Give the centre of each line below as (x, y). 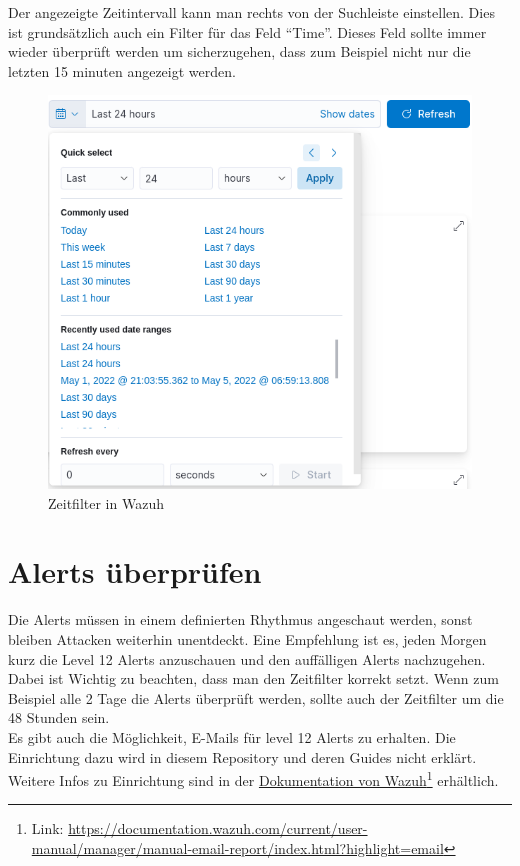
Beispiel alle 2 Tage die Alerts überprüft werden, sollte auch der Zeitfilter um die (256, 697)
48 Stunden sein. (59, 717)
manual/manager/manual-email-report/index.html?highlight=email (237, 847)
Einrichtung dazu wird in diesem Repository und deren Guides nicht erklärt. (242, 756)
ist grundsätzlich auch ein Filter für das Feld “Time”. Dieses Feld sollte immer (247, 31)
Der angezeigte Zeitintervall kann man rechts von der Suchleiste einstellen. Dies (251, 12)
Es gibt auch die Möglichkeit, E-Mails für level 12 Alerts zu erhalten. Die (232, 736)
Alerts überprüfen (135, 571)
